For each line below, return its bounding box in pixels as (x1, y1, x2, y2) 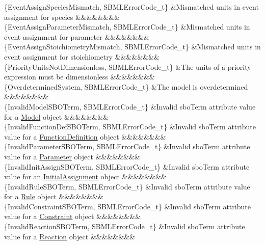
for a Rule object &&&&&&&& (4, 191, 103, 202)
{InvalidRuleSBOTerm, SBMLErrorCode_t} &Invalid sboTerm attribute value (4, 181, 250, 192)
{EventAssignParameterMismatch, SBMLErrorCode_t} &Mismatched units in (4, 21, 250, 32)
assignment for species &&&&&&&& (4, 11, 120, 22)
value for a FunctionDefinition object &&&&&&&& (4, 131, 166, 142)
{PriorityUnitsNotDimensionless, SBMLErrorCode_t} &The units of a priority (4, 61, 251, 72)
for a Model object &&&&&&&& (4, 111, 109, 122)
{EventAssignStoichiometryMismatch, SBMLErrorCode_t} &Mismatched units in (4, 41, 261, 52)
